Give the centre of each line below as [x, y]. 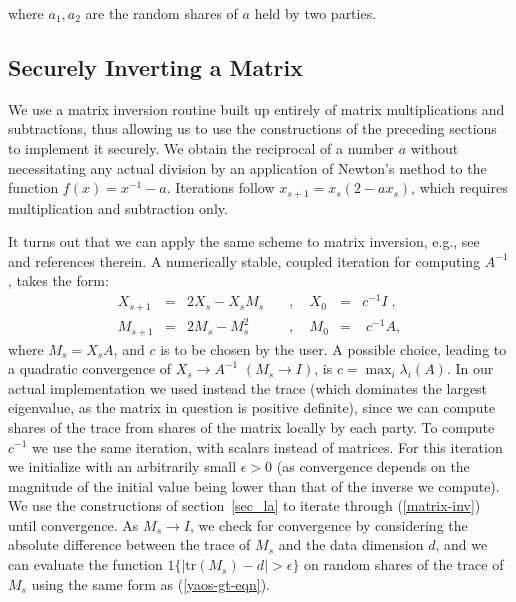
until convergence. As [73, 524]
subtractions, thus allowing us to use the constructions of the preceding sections [252, 128]
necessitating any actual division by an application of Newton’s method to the [247, 167]
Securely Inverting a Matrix [156, 66]
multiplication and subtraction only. [118, 207]
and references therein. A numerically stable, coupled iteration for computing [244, 260]
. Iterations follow [220, 187]
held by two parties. [315, 13]
